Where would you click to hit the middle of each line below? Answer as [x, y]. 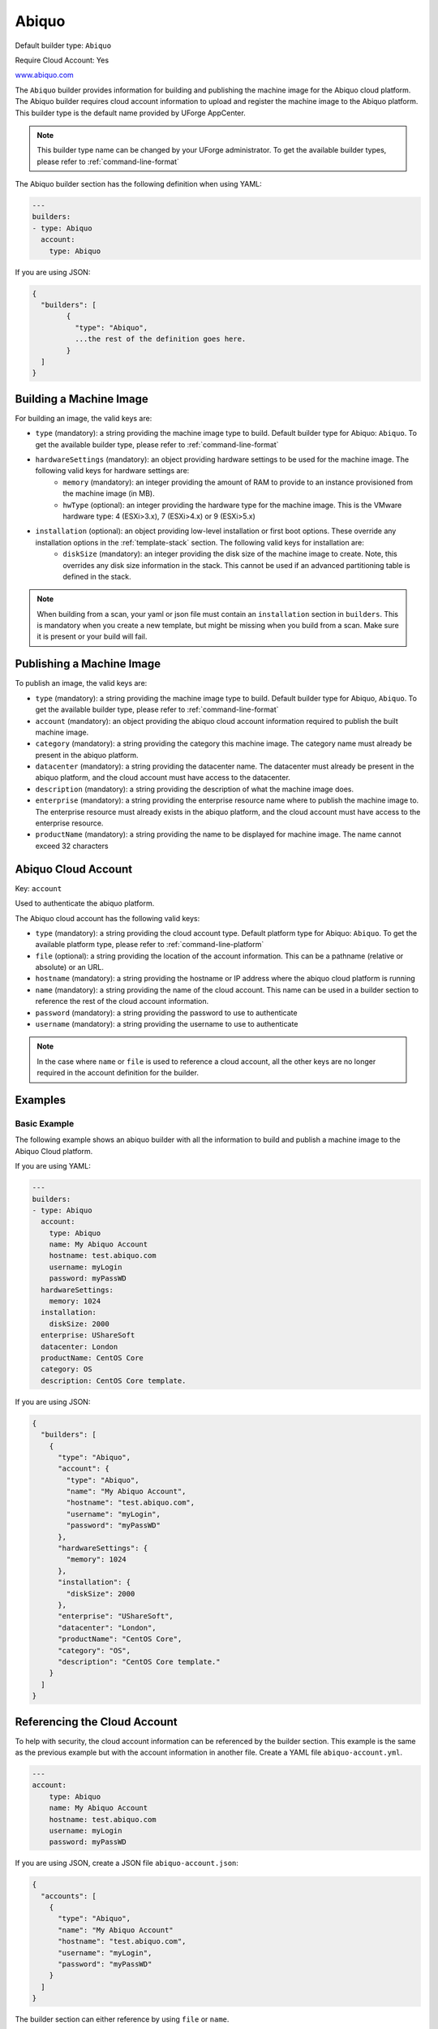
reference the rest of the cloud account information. [122, 1002]
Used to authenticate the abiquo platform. [85, 903]
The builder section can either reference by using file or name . [122, 2019]
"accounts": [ [69, 1896]
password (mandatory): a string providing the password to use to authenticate [166, 1012]
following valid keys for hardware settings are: [112, 471]
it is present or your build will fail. [92, 636]
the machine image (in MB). [109, 493]
